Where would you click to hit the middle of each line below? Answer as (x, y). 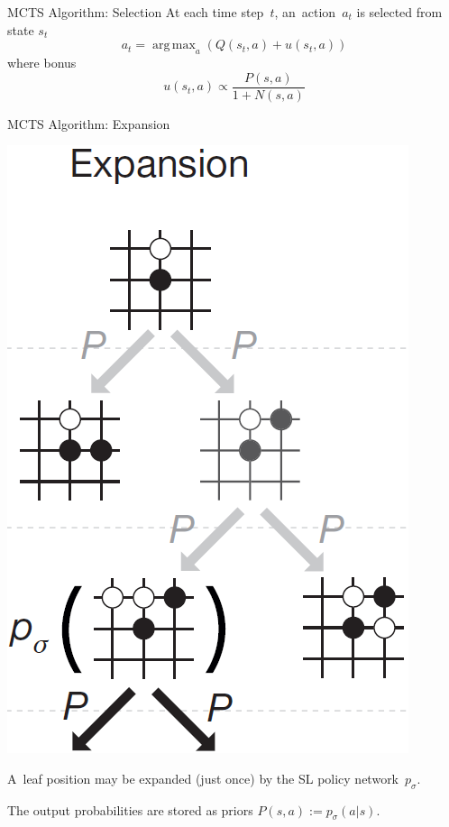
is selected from (399, 12)
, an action (305, 12)
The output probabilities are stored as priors (130, 809)
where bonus (42, 62)
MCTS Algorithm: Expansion (89, 123)
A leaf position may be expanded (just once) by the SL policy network (203, 778)
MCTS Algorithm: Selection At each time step (136, 12)
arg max (174, 46)
